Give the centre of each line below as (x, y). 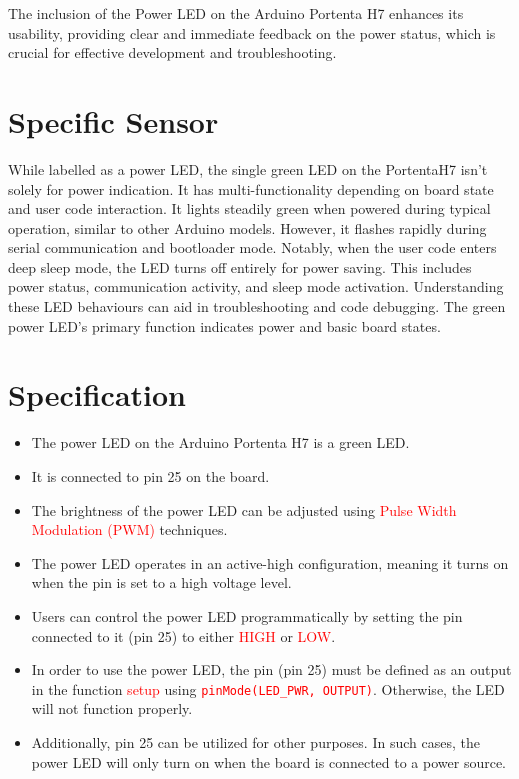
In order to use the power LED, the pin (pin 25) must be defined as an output (271, 669)
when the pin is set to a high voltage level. (161, 582)
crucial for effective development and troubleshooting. (172, 52)
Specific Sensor (113, 120)
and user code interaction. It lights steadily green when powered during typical (249, 208)
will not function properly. (112, 708)
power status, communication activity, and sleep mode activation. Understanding (256, 286)
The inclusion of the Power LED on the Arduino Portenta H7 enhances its (236, 13)
